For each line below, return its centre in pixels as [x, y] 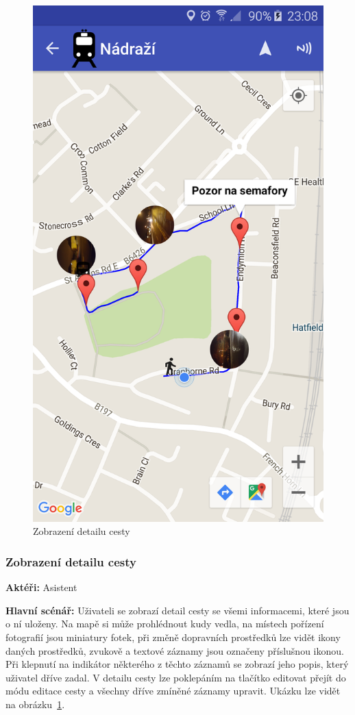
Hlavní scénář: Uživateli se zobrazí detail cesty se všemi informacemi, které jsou [177, 610]
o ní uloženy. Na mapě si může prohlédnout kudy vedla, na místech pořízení [165, 624]
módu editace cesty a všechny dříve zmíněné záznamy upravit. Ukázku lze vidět [173, 691]
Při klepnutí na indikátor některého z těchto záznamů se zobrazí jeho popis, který [177, 664]
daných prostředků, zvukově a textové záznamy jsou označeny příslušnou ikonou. [175, 650]
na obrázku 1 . [35, 704]
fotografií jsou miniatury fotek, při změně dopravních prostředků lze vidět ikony [173, 637]
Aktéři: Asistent [41, 587]
